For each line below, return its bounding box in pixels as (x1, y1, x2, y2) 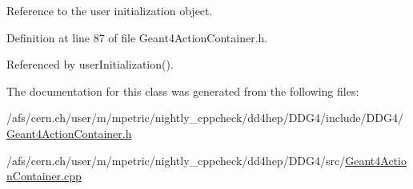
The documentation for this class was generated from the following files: (6, 82, 359, 99)
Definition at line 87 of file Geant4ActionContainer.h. (6, 29, 268, 45)
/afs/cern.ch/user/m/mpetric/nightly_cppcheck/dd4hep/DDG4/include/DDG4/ (6, 109, 403, 126)
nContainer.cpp (6, 167, 82, 184)
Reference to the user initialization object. (6, 2, 213, 18)
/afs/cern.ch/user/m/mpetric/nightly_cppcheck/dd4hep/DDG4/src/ (6, 152, 346, 168)
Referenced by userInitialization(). (6, 56, 174, 73)
